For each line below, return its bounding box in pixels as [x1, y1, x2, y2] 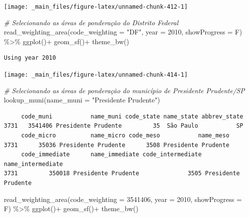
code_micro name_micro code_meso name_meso [21, 132, 230, 139]
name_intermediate [4, 160, 63, 167]
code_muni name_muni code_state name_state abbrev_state [21, 113, 243, 120]
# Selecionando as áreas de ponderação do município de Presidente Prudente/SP [4, 85, 245, 95]
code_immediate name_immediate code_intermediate [21, 151, 202, 158]
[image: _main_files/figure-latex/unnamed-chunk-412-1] [4, 3, 188, 10]
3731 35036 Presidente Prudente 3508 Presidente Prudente [4, 141, 230, 149]
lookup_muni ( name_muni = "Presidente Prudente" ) [4, 95, 160, 105]
